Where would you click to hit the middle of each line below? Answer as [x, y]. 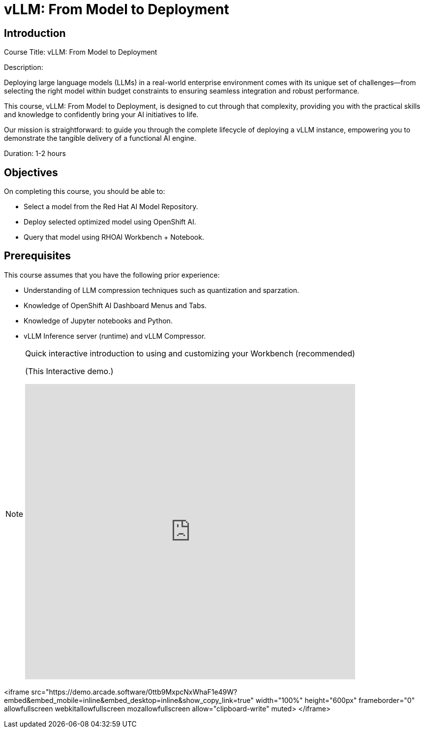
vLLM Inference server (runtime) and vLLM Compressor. [115, 336]
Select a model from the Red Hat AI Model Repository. [111, 207]
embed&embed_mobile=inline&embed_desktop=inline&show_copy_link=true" [129, 700]
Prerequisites [37, 256]
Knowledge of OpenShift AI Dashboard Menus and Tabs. [115, 305]
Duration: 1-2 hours [35, 154]
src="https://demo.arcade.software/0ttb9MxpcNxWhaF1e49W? [134, 692]
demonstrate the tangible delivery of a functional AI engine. [100, 138]
